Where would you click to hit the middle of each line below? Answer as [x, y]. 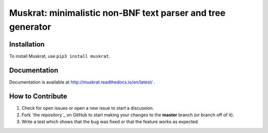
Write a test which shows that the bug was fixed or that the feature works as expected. [110, 122]
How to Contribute [38, 96]
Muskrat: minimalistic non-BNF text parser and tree [117, 13]
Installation [27, 44]
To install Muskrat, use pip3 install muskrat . [60, 56]
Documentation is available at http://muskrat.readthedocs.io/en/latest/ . [82, 82]
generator [30, 27]
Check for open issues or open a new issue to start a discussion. [88, 108]
